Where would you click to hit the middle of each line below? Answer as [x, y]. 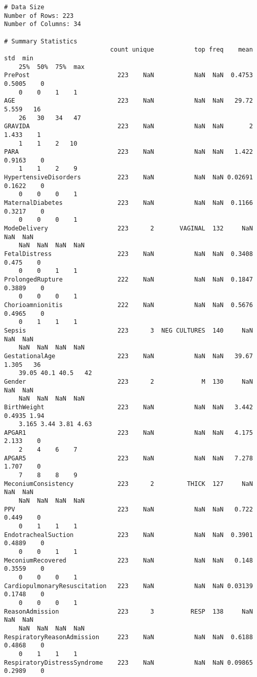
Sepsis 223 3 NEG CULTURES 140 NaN [128, 330]
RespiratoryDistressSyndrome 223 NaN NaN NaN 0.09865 [128, 662]
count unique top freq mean [181, 50]
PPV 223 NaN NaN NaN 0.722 [128, 509]
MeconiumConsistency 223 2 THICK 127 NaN [128, 484]
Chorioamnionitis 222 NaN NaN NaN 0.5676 [128, 305]
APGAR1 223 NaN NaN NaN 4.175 [128, 433]
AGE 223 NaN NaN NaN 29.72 [128, 101]
